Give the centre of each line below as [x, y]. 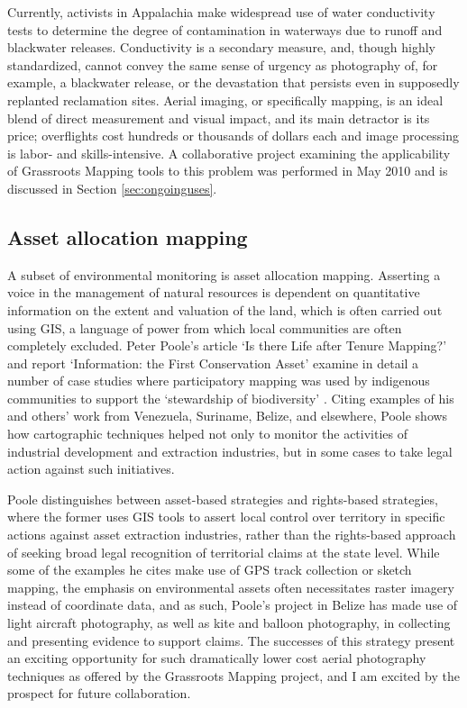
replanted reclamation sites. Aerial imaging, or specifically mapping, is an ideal [225, 100]
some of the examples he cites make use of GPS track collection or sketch [210, 570]
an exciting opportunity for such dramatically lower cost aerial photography [217, 658]
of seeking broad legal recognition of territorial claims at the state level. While [224, 552]
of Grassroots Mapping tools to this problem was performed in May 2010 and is [228, 171]
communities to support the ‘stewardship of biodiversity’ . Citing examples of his [231, 398]
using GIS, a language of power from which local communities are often [205, 327]
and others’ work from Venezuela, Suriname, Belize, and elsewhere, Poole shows [228, 416]
